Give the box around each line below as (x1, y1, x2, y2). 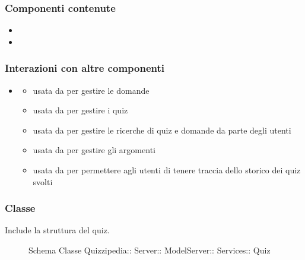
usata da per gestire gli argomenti (33, 144, 155, 156)
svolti (33, 175, 53, 188)
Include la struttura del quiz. (5, 224, 110, 236)
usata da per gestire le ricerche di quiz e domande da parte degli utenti (33, 123, 291, 136)
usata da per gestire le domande (33, 84, 150, 96)
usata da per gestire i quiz (33, 104, 128, 116)
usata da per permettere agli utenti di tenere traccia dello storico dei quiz (33, 164, 301, 176)
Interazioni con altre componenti (5, 61, 164, 75)
